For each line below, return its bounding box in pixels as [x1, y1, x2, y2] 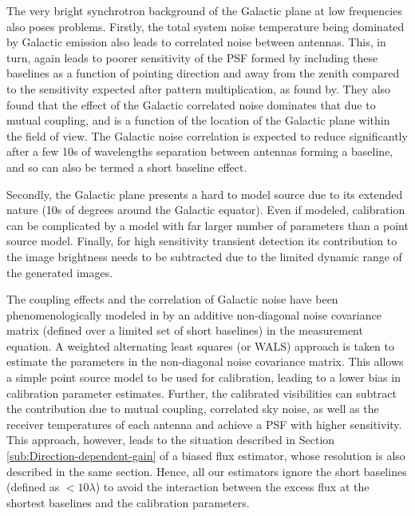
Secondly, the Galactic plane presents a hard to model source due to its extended [6, 185, 403, 202]
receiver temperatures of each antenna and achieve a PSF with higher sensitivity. [6, 415, 402, 432]
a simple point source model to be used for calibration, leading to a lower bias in [6, 369, 401, 386]
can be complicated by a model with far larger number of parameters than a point [6, 216, 409, 233]
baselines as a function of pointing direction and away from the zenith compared [6, 65, 400, 81]
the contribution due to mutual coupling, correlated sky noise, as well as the [6, 400, 379, 417]
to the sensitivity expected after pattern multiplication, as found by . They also [6, 80, 391, 97]
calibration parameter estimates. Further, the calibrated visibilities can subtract [6, 384, 397, 401]
